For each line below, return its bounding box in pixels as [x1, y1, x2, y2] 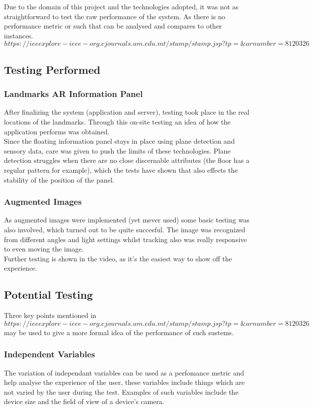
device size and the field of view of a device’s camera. [4, 396, 164, 407]
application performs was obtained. [4, 126, 110, 136]
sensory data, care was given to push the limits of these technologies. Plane [4, 145, 231, 156]
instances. [4, 30, 33, 40]
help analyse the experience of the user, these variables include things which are [4, 377, 245, 387]
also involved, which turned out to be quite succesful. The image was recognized [4, 224, 246, 234]
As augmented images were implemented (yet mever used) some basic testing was [4, 215, 250, 225]
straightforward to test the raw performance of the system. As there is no [4, 11, 225, 21]
